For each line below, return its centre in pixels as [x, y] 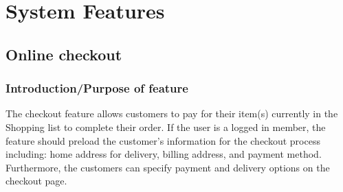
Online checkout [64, 54]
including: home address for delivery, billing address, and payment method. [164, 154]
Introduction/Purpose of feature [97, 88]
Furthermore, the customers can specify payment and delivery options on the [168, 167]
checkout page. [36, 181]
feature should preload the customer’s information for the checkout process [163, 140]
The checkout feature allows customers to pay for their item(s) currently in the [172, 113]
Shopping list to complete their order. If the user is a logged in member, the [166, 127]
